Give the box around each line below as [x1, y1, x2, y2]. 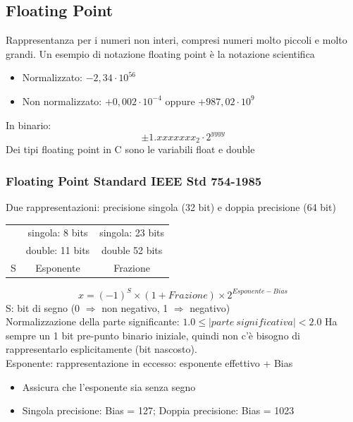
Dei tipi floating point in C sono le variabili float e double [6, 142, 255, 157]
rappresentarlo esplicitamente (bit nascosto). [6, 342, 197, 356]
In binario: [6, 117, 51, 132]
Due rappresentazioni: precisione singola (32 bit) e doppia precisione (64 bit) [6, 199, 336, 214]
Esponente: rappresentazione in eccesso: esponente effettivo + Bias [6, 355, 293, 370]
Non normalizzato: [22, 93, 102, 108]
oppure [165, 93, 195, 108]
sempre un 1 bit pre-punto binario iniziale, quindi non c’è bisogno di [6, 327, 300, 342]
